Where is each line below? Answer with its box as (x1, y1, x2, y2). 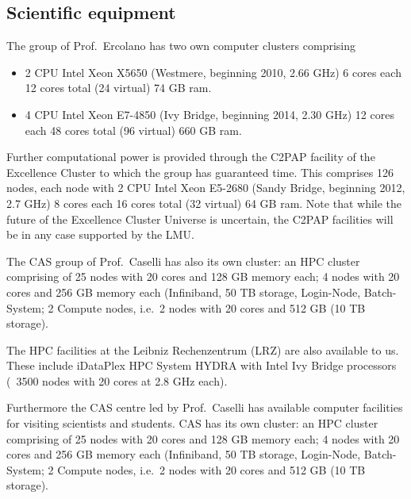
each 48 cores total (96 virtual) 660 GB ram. (25, 121, 242, 138)
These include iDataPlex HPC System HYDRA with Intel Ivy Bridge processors (6, 357, 397, 374)
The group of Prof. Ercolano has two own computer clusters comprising (6, 37, 355, 54)
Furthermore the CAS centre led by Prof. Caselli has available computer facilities (6, 399, 403, 416)
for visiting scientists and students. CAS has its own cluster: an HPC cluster (6, 415, 378, 432)
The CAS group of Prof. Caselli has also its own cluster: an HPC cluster (6, 252, 360, 269)
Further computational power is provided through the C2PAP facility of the (6, 148, 375, 165)
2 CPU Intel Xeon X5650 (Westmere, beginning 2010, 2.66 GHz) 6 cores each (25, 63, 401, 80)
